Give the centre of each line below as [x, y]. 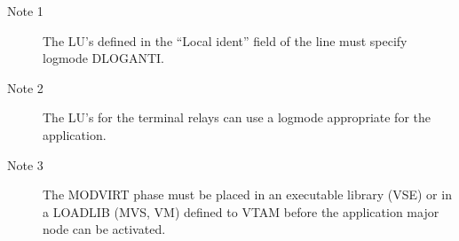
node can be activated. [104, 229]
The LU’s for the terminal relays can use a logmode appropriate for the [237, 117]
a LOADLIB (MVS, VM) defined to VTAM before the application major [241, 211]
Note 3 [25, 164]
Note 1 [25, 11]
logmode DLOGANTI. [103, 58]
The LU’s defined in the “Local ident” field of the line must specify [225, 40]
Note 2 [25, 87]
